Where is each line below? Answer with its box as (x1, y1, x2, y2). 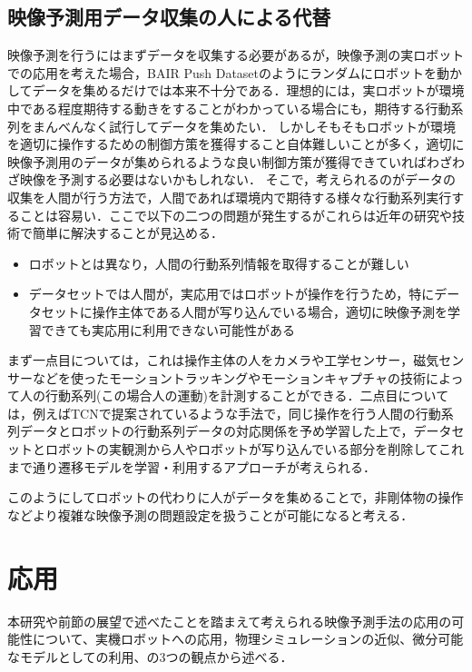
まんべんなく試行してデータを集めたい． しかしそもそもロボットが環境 (32, 116, 456, 135)
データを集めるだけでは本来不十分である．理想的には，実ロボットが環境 (32, 81, 465, 100)
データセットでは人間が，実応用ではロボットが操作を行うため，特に (28, 284, 435, 303)
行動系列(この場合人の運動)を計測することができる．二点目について (44, 386, 449, 405)
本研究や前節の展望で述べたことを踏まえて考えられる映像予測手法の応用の (7, 611, 452, 630)
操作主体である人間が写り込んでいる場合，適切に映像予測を (92, 301, 447, 321)
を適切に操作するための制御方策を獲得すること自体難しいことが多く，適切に (7, 134, 465, 153)
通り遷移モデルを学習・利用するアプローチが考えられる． (32, 457, 376, 476)
